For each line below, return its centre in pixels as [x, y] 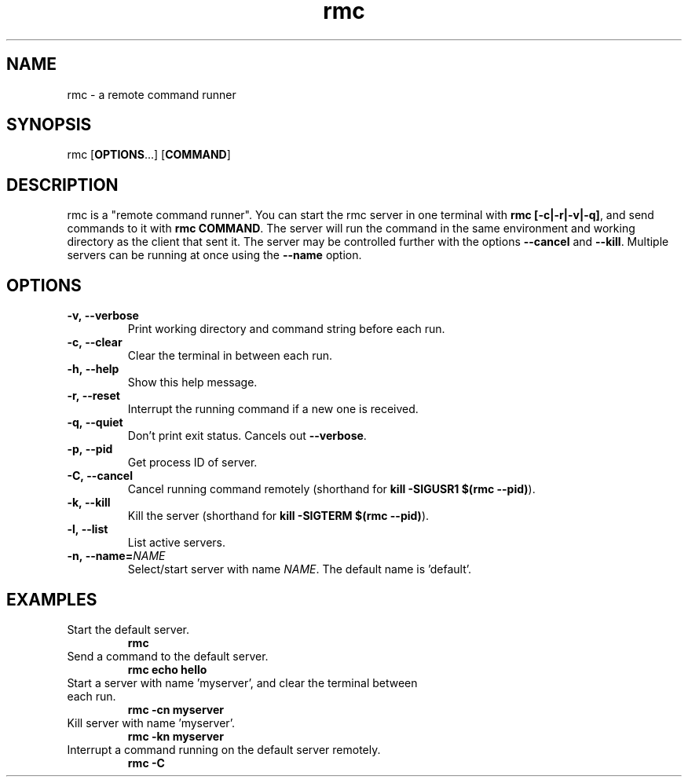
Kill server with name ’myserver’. [151, 723]
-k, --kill [89, 503]
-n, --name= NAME [116, 556]
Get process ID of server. [192, 463]
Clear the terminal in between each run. [230, 356]
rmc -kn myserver [176, 736]
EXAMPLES [52, 599]
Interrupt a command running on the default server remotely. [224, 749]
